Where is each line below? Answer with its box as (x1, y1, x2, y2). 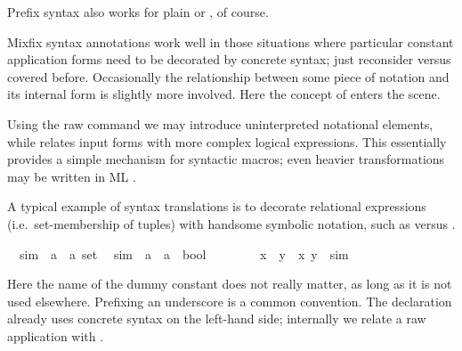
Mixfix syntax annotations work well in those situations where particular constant (7, 32, 454, 51)
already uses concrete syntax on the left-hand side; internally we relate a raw (7, 309, 426, 328)
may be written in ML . (7, 167, 136, 185)
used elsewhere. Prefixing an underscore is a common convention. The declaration (7, 291, 452, 310)
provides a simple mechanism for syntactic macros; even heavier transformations (7, 150, 445, 168)
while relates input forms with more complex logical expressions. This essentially (7, 132, 447, 151)
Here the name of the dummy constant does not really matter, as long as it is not (7, 274, 452, 293)
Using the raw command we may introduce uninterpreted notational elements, (7, 114, 434, 133)
